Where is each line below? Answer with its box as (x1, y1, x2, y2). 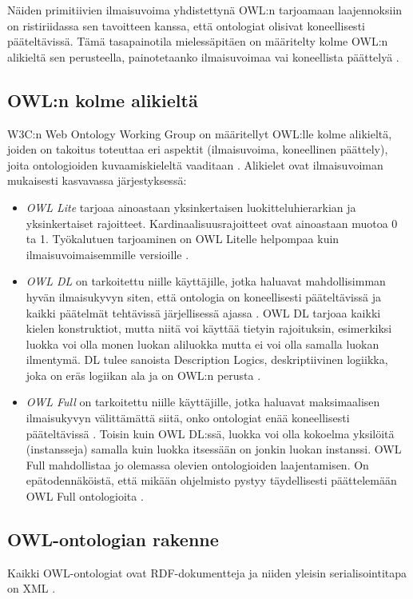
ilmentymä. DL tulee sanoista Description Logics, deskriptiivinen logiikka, (26, 351, 388, 368)
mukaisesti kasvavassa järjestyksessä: (7, 172, 187, 189)
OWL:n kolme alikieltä (7, 87, 198, 112)
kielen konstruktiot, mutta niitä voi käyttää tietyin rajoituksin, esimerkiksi (26, 320, 392, 337)
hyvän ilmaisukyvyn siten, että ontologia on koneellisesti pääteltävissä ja (26, 288, 381, 305)
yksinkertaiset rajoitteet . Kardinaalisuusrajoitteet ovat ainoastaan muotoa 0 (26, 214, 398, 231)
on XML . (7, 580, 56, 597)
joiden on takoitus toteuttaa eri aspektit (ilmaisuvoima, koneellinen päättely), (7, 141, 388, 158)
